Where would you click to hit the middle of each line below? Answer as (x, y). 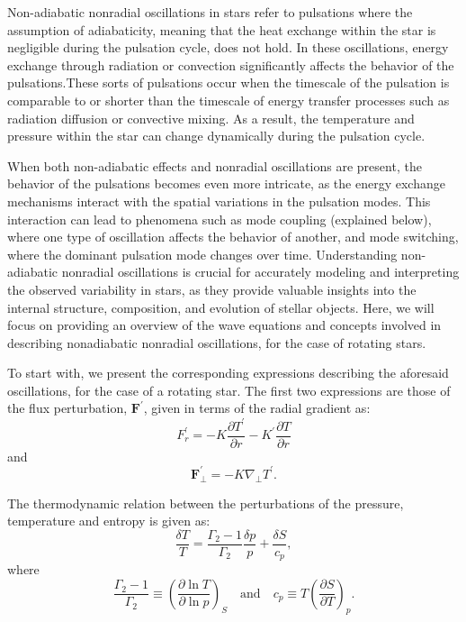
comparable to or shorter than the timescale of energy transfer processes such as (229, 100)
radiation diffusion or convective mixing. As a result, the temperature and (211, 118)
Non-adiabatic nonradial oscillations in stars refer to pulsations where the (210, 12)
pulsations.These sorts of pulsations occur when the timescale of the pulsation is (229, 82)
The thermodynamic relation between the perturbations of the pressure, (206, 503)
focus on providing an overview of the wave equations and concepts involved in (224, 325)
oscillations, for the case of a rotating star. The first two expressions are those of (229, 390)
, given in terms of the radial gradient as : (257, 408)
